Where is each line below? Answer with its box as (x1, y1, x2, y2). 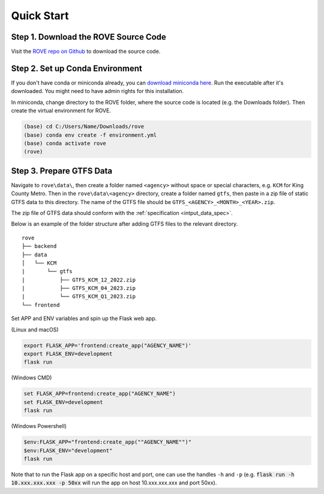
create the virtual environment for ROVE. (11, 107, 111, 114)
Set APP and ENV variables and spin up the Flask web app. (11, 315, 157, 322)
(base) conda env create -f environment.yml (23, 131, 157, 138)
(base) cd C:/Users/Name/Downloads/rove (23, 123, 144, 130)
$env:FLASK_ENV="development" (23, 447, 113, 454)
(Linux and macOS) (11, 326, 59, 333)
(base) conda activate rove (23, 140, 106, 146)
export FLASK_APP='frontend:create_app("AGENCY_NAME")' (23, 342, 192, 349)
